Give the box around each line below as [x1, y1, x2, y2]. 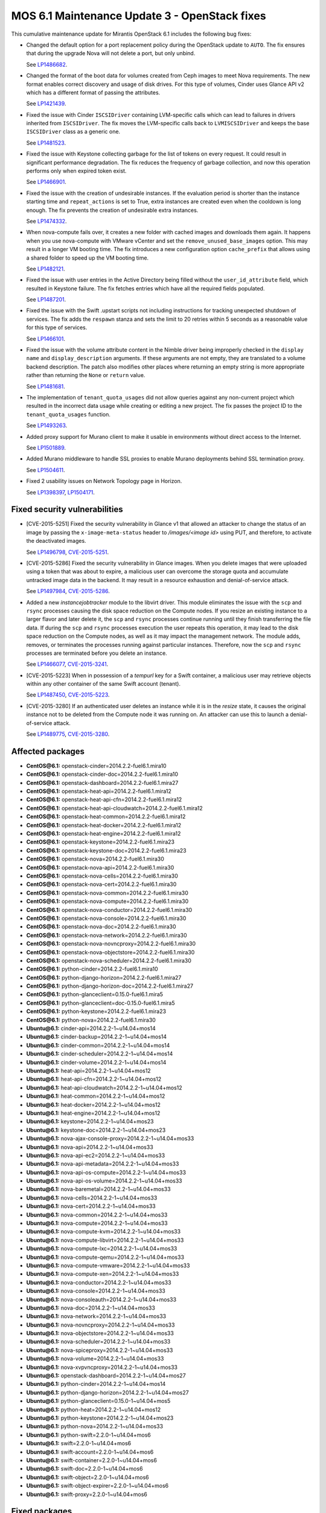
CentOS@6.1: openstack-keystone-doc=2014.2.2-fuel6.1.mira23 [26, 847, 187, 854]
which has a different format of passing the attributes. [26, 88, 161, 96]
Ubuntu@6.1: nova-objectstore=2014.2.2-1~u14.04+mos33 [26, 1330, 174, 1337]
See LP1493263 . [26, 422, 68, 429]
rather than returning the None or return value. [26, 372, 145, 379]
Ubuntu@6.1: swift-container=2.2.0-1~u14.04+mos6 [26, 1456, 157, 1464]
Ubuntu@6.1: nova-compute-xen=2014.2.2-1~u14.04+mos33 [26, 1270, 179, 1278]
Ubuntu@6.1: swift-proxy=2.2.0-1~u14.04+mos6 [26, 1491, 148, 1498]
